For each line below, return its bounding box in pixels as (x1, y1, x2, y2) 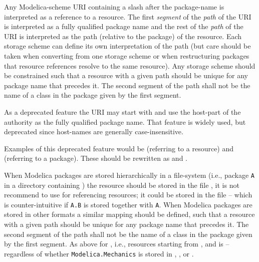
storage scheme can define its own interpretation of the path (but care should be (4, 41, 251, 51)
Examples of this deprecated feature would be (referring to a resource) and (4, 143, 234, 153)
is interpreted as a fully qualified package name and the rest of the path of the (4, 21, 243, 32)
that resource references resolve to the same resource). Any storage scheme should (4, 60, 255, 71)
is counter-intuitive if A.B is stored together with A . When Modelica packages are (4, 199, 252, 209)
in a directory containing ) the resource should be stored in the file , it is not (4, 179, 239, 190)
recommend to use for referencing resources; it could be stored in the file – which (4, 189, 252, 200)
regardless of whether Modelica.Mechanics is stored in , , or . (4, 248, 194, 258)
